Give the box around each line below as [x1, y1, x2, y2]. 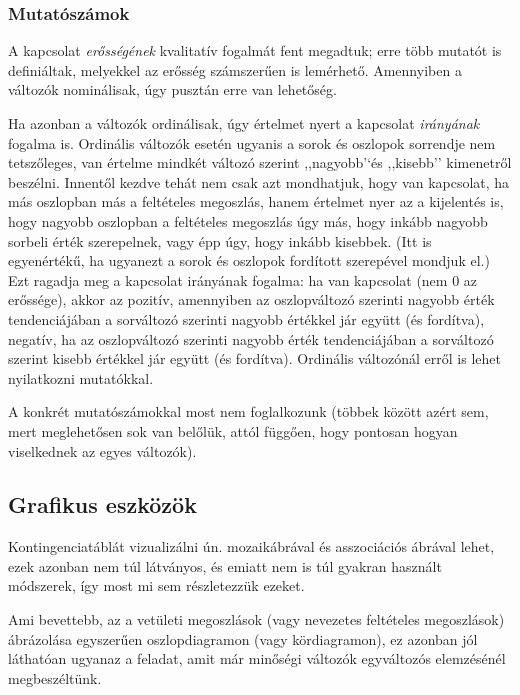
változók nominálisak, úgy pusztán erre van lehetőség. [8, 79, 337, 100]
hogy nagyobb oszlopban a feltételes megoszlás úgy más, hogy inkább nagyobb [8, 210, 488, 231]
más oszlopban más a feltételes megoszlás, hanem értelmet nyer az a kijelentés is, [8, 191, 504, 212]
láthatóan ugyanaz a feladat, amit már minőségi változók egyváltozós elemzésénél [8, 648, 506, 669]
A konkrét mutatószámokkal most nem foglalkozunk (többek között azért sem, [8, 401, 489, 422]
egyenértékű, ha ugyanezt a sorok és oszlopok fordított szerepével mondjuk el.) [8, 250, 490, 271]
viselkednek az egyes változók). [8, 440, 197, 461]
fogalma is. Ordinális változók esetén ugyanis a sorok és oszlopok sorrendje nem [8, 132, 496, 153]
